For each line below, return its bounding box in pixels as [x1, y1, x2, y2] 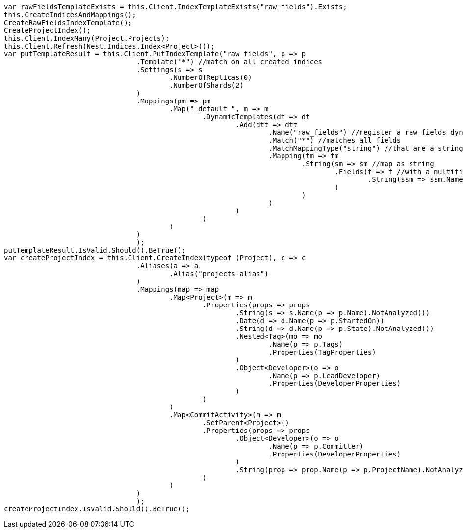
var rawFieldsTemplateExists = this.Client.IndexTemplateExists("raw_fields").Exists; [4, 3, 347, 11]
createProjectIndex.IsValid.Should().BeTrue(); [4, 505, 190, 513]
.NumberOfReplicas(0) [169, 74, 252, 81]
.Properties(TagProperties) [268, 348, 376, 356]
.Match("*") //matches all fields [268, 136, 401, 144]
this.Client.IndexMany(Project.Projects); [4, 34, 170, 42]
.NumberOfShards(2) [169, 81, 244, 89]
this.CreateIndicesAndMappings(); [4, 11, 136, 19]
